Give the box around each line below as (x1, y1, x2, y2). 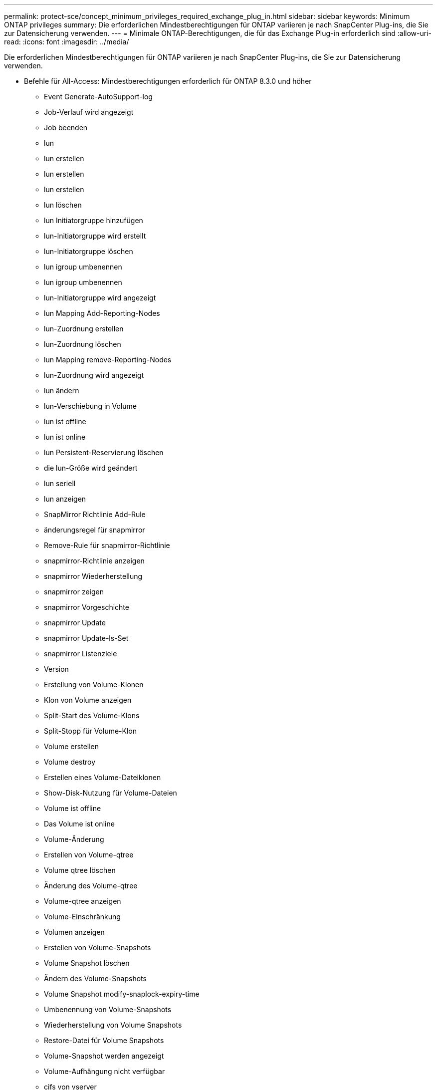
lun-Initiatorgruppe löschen (44, 247, 133, 256)
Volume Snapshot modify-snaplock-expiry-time (44, 990, 200, 998)
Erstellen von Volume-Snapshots (44, 943, 151, 952)
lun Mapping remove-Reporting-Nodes (44, 355, 172, 364)
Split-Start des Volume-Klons (44, 711, 140, 720)
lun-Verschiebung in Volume (44, 402, 137, 410)
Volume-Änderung (44, 835, 104, 843)
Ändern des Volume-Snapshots (44, 974, 147, 983)
